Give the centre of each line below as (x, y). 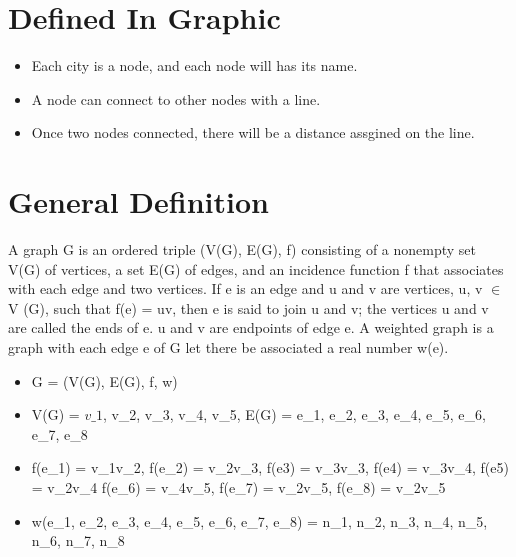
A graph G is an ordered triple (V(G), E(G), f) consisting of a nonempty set (242, 249)
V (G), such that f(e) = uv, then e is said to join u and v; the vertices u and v (248, 307)
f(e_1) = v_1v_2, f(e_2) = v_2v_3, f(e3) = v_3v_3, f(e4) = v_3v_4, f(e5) (270, 467)
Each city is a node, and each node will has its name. (194, 65)
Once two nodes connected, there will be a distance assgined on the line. (253, 132)
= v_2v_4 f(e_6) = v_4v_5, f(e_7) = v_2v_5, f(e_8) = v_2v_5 (238, 486)
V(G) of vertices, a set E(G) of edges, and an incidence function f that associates (256, 268)
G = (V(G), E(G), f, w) (104, 380)
